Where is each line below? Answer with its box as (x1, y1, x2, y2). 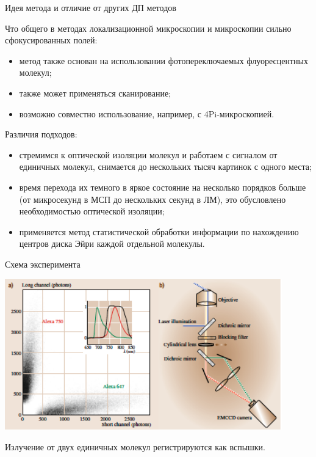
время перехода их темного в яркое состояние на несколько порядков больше (19, 180, 306, 193)
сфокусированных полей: (5, 34, 98, 46)
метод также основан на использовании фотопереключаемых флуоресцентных (19, 54, 308, 67)
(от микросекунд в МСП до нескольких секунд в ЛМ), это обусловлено (19, 192, 286, 205)
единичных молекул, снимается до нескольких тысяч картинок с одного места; (19, 160, 312, 173)
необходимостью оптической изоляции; (19, 205, 165, 218)
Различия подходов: (5, 128, 77, 141)
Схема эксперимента (5, 257, 81, 270)
